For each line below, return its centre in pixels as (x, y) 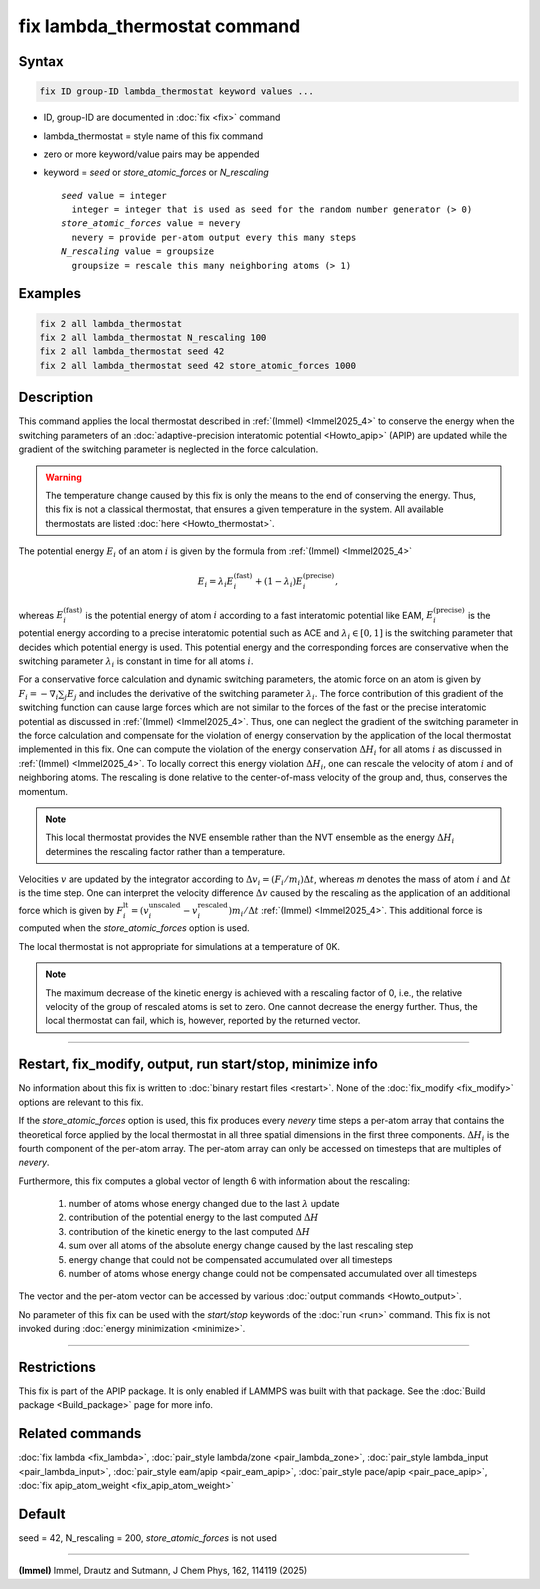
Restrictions (57, 1367)
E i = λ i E (215, 582)
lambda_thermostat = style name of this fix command (153, 136)
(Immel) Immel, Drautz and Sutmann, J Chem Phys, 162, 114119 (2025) (163, 1571)
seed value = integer (114, 195)
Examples (50, 293)
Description (56, 397)
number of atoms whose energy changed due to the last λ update (204, 1204)
